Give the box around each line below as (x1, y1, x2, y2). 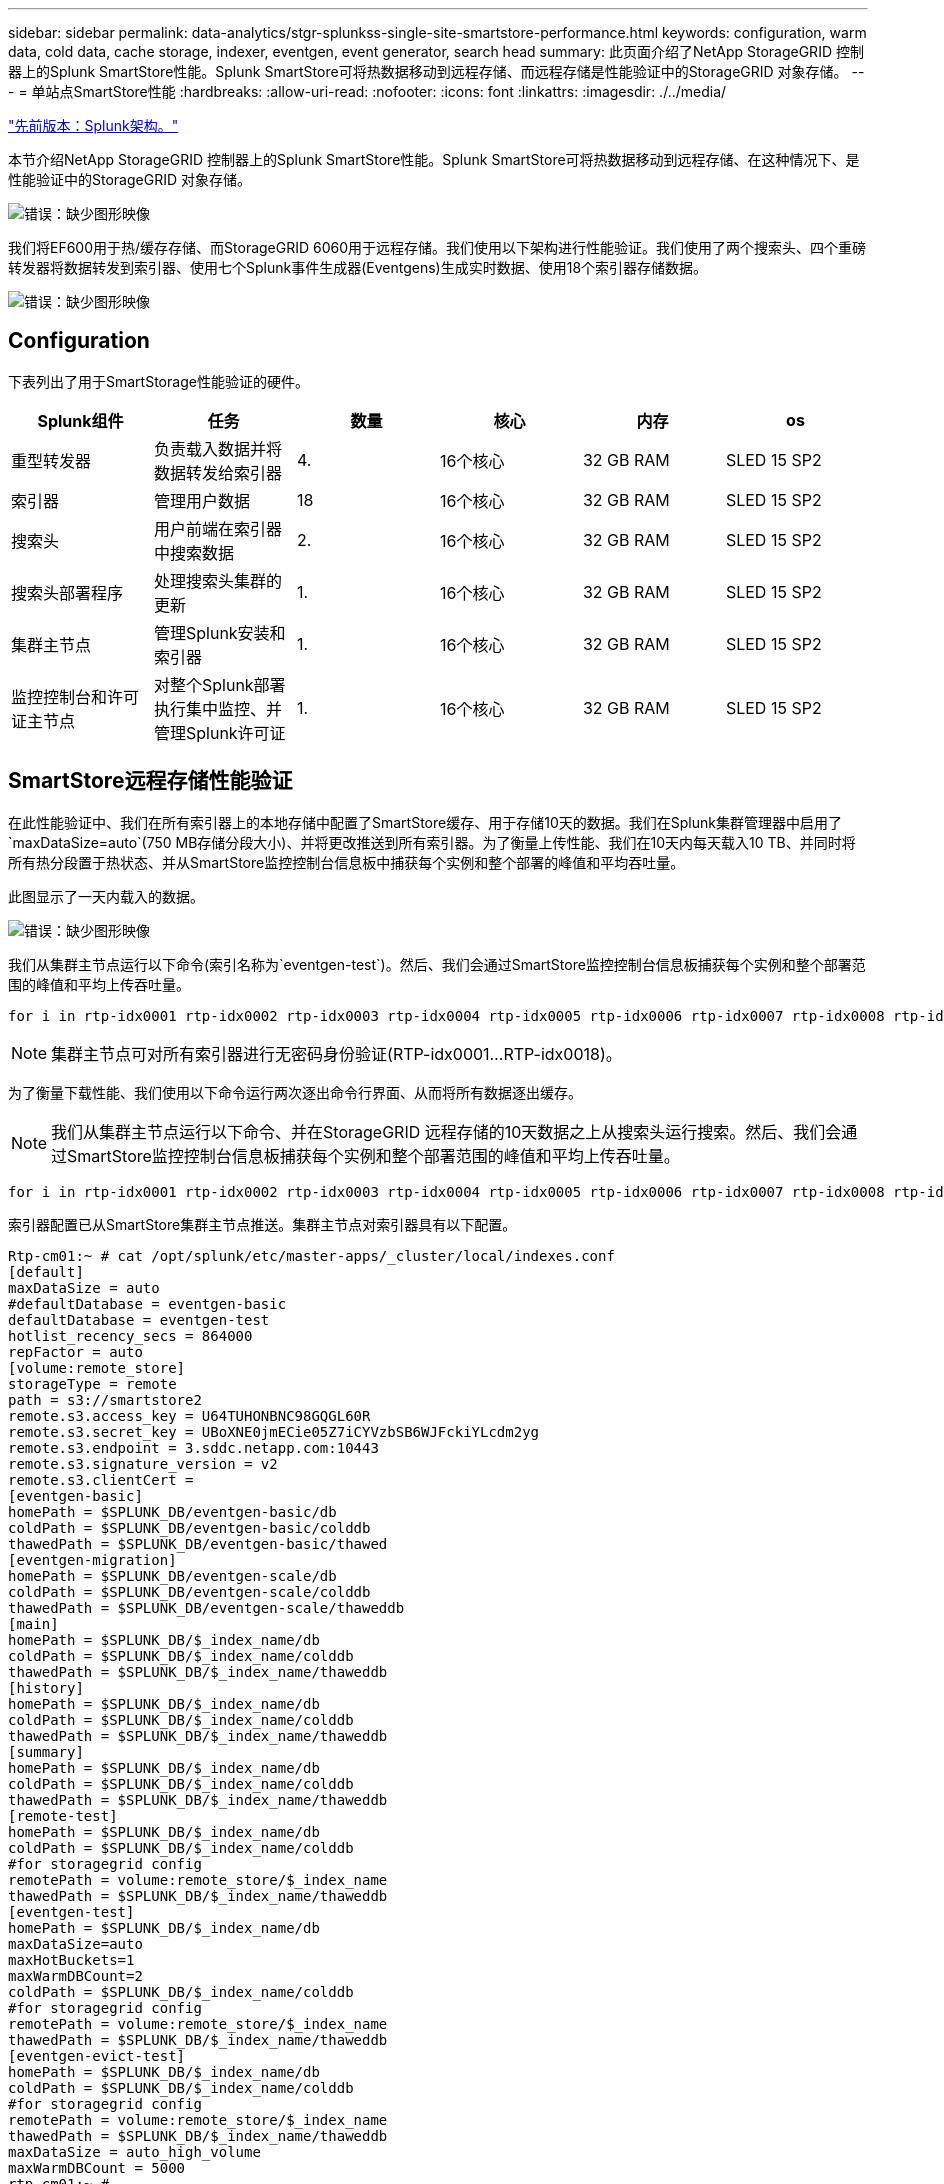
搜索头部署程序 (11, 582, 124, 603)
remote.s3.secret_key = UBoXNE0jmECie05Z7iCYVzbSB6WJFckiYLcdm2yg (8, 1423, 540, 1440)
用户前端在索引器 (153, 518, 282, 539)
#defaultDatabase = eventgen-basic (8, 1295, 287, 1312)
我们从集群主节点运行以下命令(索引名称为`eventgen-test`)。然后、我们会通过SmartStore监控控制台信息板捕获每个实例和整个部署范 (8, 955, 866, 973)
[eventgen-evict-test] (8, 2047, 186, 2064)
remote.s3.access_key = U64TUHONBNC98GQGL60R (8, 1407, 371, 1424)
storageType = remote (8, 1375, 177, 1392)
